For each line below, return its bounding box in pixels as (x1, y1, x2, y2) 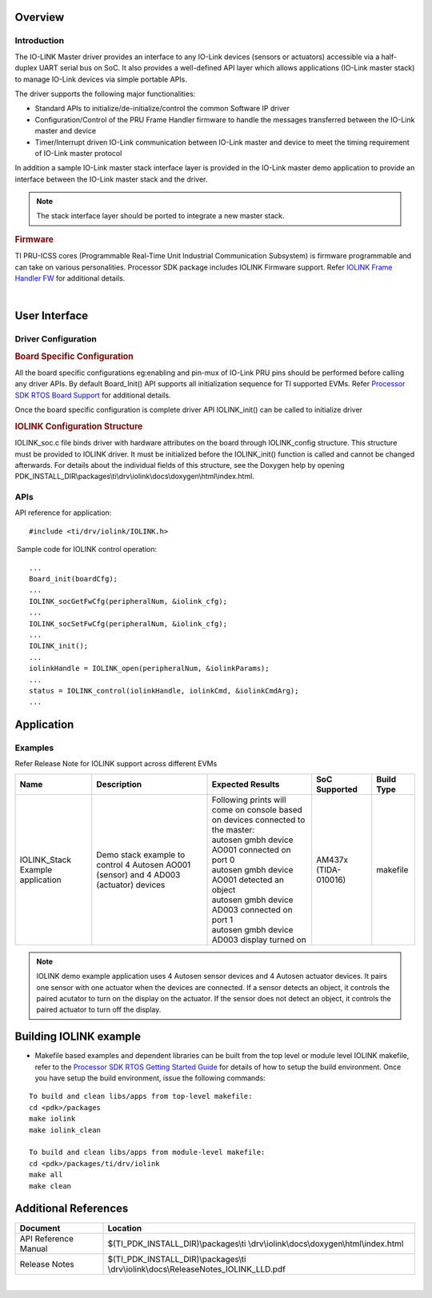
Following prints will (211, 794, 287, 805)
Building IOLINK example (14, 1030, 142, 1044)
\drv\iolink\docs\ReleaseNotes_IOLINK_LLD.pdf (107, 1264, 286, 1275)
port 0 (211, 854, 235, 865)
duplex (14, 63, 38, 73)
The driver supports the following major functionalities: (14, 89, 196, 98)
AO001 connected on (211, 844, 291, 855)
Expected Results (211, 778, 280, 789)
